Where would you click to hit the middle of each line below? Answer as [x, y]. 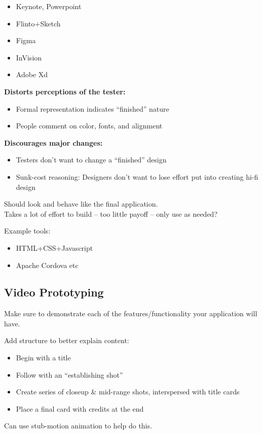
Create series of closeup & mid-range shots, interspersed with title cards [128, 392]
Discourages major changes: [53, 142]
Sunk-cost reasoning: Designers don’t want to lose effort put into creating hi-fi [137, 176]
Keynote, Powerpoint [49, 6]
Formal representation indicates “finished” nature [92, 108]
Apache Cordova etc [47, 265]
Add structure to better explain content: [67, 340]
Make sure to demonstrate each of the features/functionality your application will [131, 313]
